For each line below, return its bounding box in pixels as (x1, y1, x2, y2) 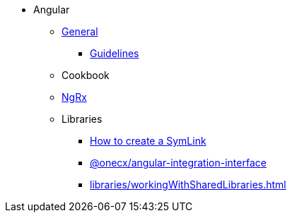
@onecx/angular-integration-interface (90, 157, 267, 169)
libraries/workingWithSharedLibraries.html (90, 178, 286, 190)
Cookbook (62, 69, 110, 81)
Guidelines (90, 47, 139, 59)
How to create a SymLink (90, 135, 206, 147)
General (62, 25, 98, 37)
